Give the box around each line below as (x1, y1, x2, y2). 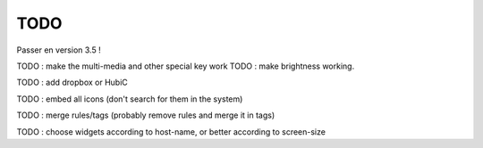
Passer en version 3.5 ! (16, 45, 102, 55)
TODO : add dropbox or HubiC (16, 77, 129, 88)
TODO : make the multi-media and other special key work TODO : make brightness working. (16, 61, 355, 71)
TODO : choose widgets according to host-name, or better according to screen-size (16, 126, 326, 137)
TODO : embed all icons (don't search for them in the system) (16, 94, 243, 104)
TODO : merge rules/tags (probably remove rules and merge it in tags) (16, 110, 275, 120)
